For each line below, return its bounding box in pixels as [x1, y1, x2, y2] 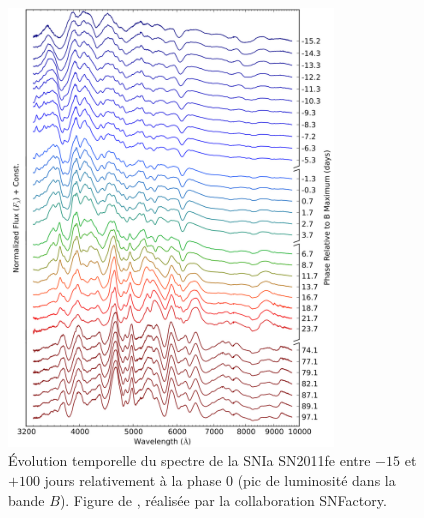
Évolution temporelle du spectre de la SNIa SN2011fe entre [8, 450, 371, 471]
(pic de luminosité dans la [237, 469, 396, 490]
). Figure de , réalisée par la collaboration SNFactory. [59, 489, 387, 510]
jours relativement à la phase [44, 469, 222, 490]
